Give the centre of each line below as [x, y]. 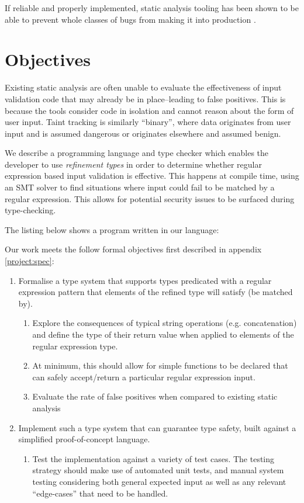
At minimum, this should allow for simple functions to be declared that [160, 365]
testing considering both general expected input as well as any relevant [159, 481]
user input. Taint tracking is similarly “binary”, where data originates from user [148, 122]
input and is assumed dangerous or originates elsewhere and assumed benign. [143, 133]
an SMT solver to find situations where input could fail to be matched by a [140, 187]
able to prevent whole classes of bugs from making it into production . [130, 19]
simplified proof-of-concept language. [84, 439]
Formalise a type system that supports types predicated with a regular [145, 280]
